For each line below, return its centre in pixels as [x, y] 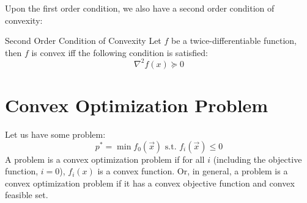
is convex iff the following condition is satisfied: [120, 52]
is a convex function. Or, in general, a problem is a [193, 171]
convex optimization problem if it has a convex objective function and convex [150, 183]
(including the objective [257, 159]
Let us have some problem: [55, 134]
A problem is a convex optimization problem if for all [105, 159]
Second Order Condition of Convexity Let [83, 41]
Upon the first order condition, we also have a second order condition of [140, 8]
